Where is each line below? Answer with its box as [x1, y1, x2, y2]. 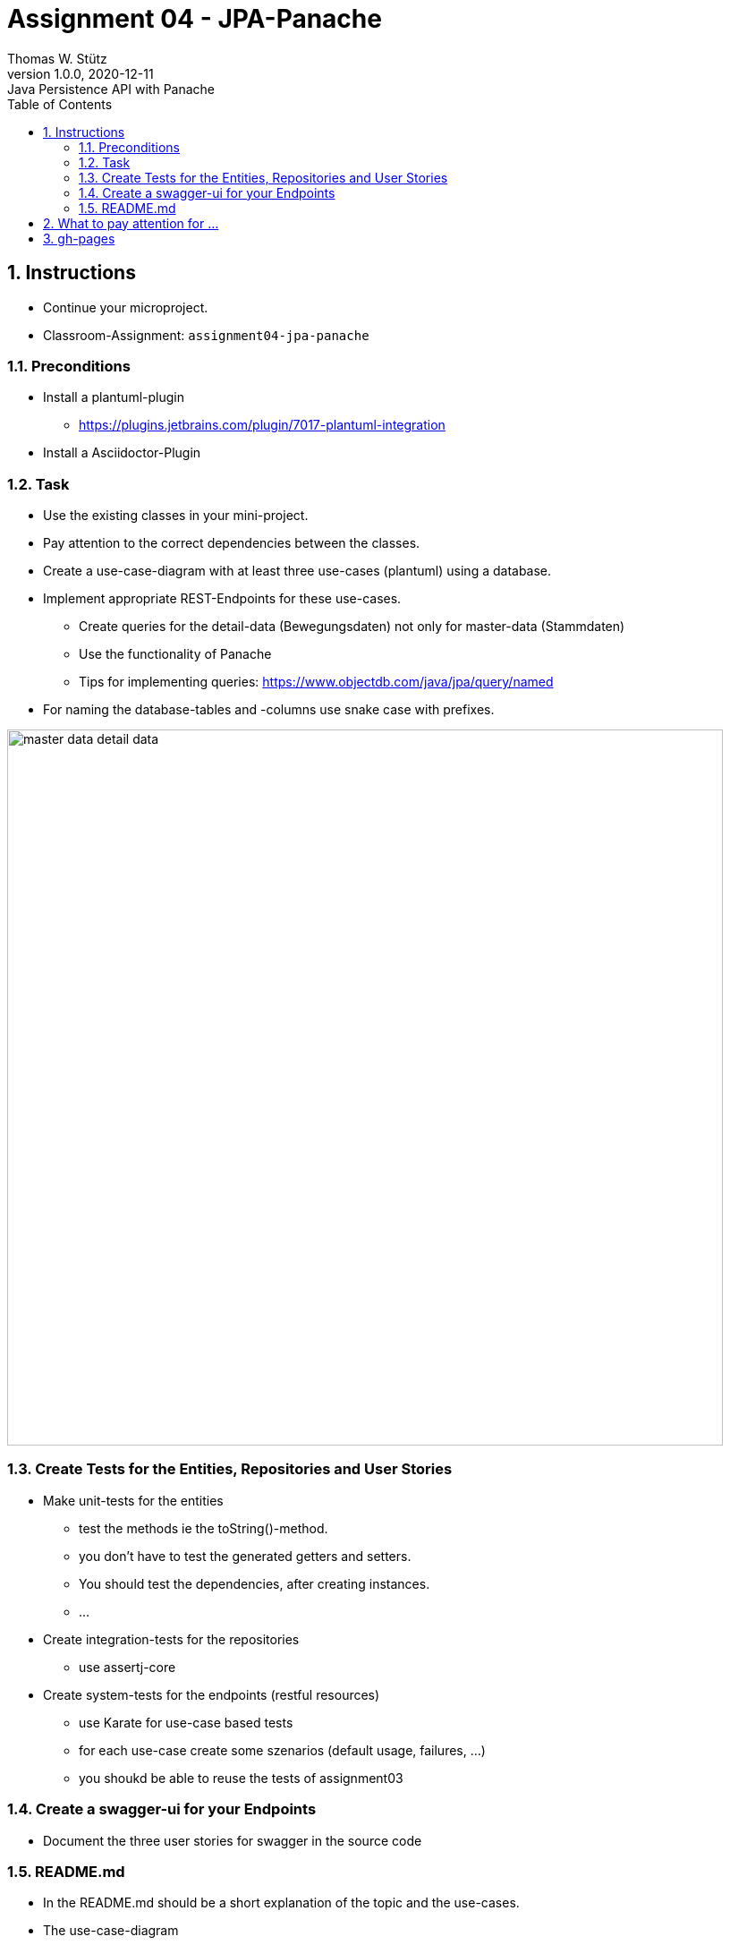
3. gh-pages [43, 230, 115, 246]
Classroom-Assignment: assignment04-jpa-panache [43, 327, 369, 343]
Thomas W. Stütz [7, 50, 107, 66]
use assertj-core [79, 1659, 176, 1675]
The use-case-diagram [43, 1923, 179, 1939]
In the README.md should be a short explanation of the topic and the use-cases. [43, 1895, 520, 1911]
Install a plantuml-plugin [43, 389, 184, 405]
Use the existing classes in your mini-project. [43, 508, 309, 524]
